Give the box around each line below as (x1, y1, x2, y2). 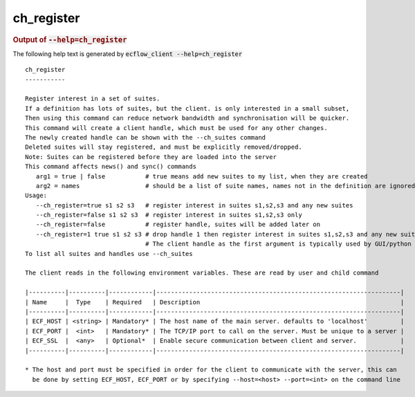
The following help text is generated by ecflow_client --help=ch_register (12, 49, 243, 58)
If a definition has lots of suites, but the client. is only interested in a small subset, (25, 104, 350, 112)
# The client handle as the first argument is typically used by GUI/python (145, 240, 412, 248)
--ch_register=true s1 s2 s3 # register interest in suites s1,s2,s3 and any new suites (35, 201, 353, 209)
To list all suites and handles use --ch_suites (25, 250, 193, 257)
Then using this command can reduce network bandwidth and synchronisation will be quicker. (25, 114, 350, 122)
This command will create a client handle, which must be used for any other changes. (25, 124, 328, 131)
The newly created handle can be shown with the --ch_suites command (25, 133, 266, 141)
